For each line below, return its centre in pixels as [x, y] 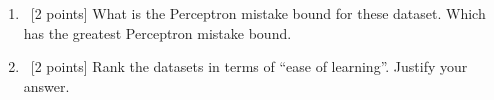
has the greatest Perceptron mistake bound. [157, 32]
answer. [46, 85]
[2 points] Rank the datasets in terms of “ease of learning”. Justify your [249, 66]
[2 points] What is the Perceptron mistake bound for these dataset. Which [258, 13]
